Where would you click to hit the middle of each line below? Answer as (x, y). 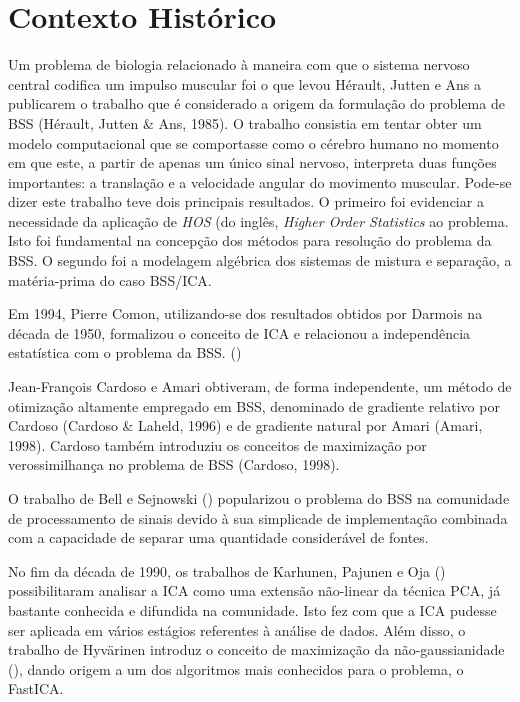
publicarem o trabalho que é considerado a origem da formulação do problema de (256, 103)
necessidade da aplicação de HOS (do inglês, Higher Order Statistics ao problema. (258, 220)
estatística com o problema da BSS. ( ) (125, 352)
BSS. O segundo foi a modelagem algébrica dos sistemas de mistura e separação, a (260, 260)
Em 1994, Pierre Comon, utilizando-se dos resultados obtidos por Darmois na (245, 313)
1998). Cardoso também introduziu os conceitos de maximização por (217, 444)
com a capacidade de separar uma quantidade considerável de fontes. (218, 537)
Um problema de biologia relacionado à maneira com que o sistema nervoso (239, 64)
